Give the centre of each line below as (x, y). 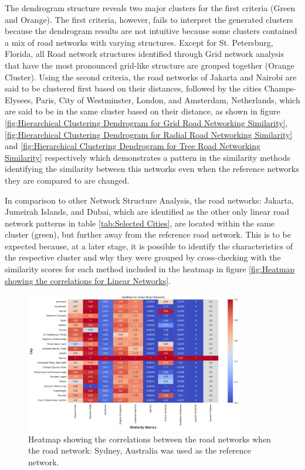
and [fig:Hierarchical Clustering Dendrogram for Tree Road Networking (133, 146)
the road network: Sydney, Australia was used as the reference (140, 450)
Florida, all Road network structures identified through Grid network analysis (144, 54)
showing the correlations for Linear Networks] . (88, 280)
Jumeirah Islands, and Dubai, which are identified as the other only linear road (147, 212)
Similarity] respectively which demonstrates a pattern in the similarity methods (148, 157)
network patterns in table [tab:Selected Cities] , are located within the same (140, 223)
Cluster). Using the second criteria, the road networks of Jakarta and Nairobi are (151, 77)
